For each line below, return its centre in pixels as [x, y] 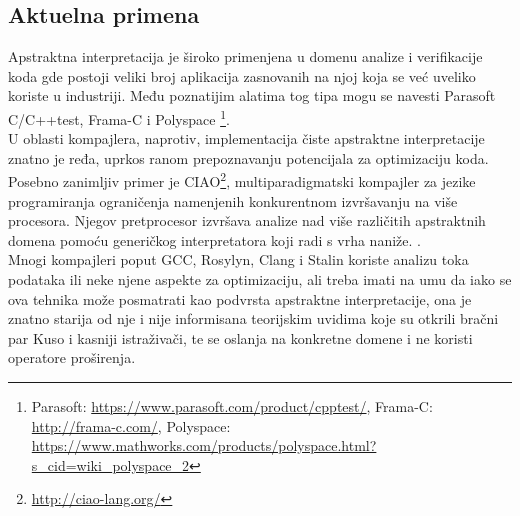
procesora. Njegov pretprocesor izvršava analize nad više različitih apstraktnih [247, 220]
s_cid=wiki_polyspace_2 [110, 464]
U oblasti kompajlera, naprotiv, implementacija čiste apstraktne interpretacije [246, 138]
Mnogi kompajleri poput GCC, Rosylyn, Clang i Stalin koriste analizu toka [238, 259]
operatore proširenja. [72, 357]
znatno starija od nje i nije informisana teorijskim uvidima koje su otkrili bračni [253, 318]
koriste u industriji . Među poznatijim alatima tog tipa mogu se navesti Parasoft [252, 95]
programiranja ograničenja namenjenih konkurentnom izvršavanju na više [233, 200]
